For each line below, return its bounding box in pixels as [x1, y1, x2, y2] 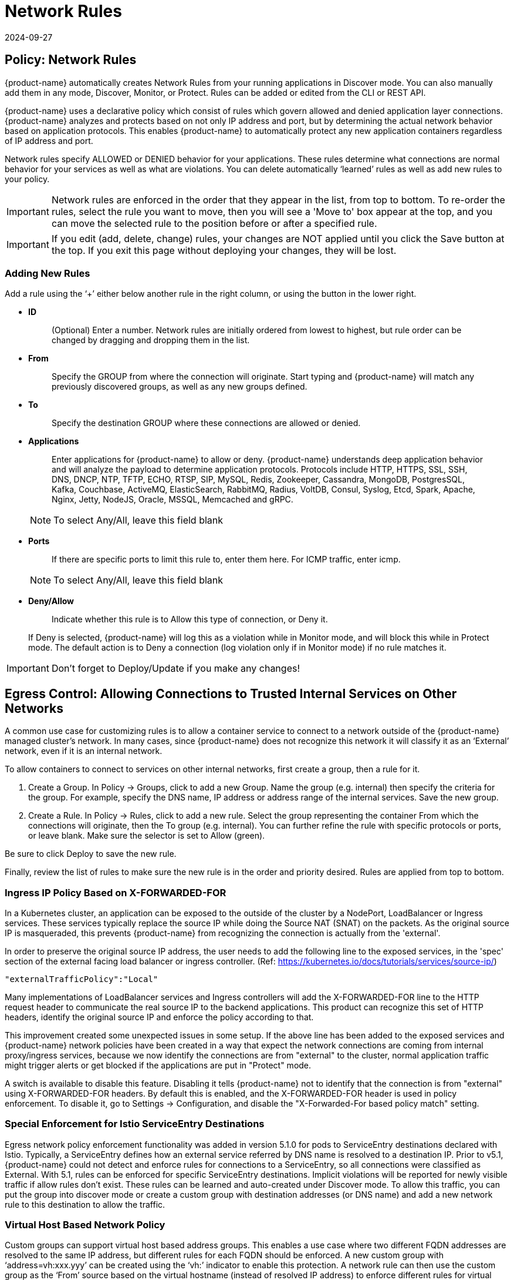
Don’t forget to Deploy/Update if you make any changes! [51, 662, 300, 675]
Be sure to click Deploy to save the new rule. [5, 849, 177, 859]
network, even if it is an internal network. [5, 746, 163, 756]
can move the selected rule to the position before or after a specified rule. [51, 217, 377, 229]
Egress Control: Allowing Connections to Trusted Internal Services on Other [5, 686, 457, 701]
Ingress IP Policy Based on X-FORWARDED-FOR [5, 886, 226, 899]
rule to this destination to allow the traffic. [5, 1199, 165, 1209]
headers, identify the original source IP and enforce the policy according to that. [5, 1011, 314, 1022]
